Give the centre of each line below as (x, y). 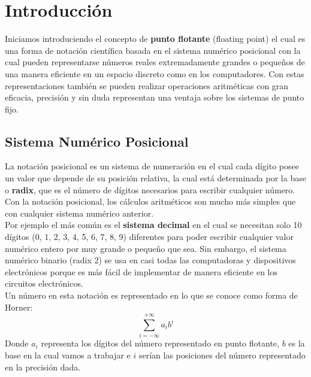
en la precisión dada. (43, 367)
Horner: (19, 307)
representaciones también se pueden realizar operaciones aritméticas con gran (147, 85)
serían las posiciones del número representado (222, 355)
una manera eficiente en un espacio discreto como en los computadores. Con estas (155, 73)
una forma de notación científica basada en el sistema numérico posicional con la (153, 50)
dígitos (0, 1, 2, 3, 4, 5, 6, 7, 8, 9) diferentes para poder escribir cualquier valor (149, 237)
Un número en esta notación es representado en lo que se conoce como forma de (151, 295)
